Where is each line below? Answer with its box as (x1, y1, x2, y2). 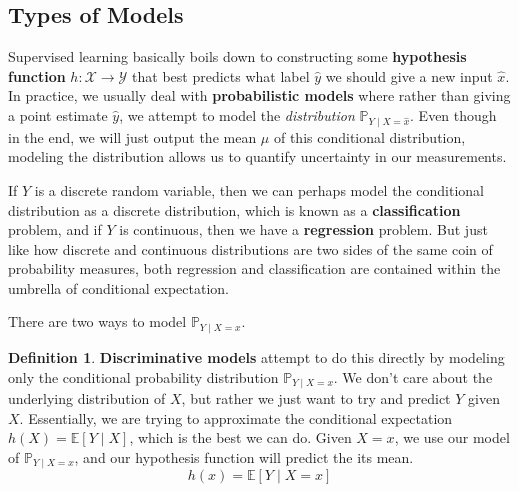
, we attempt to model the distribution (119, 104, 355, 125)
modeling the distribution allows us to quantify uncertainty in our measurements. (8, 146, 507, 167)
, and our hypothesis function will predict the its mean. (74, 446, 414, 467)
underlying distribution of (8, 387, 166, 408)
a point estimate (8, 104, 108, 125)
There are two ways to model (8, 311, 187, 332)
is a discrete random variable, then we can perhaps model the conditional (34, 179, 484, 200)
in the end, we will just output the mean (8, 126, 257, 147)
